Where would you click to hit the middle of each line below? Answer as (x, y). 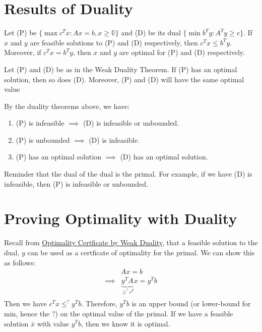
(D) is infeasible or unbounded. (131, 123)
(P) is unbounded (43, 140)
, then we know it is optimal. (126, 323)
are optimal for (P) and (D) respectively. (182, 52)
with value (53, 323)
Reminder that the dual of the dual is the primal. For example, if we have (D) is (128, 174)
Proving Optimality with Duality (121, 218)
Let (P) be (20, 33)
